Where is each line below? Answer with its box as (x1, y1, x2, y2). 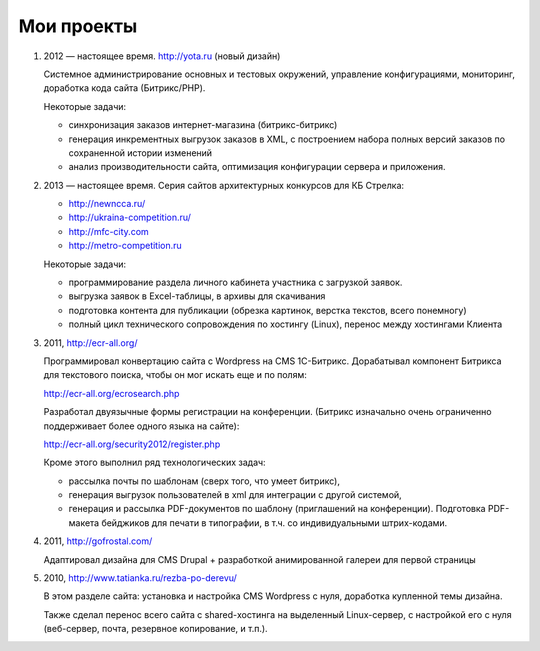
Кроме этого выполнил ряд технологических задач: (43, 456, 266, 469)
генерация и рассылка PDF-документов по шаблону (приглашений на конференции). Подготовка (68, 503, 486, 515)
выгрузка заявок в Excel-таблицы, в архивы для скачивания (68, 290, 326, 302)
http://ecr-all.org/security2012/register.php (43, 438, 221, 450)
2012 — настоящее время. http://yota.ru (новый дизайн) (43, 50, 281, 62)
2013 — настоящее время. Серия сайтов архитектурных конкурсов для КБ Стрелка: (43, 179, 405, 191)
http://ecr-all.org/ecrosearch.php (43, 387, 180, 399)
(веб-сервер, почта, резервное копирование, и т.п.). (43, 623, 269, 635)
